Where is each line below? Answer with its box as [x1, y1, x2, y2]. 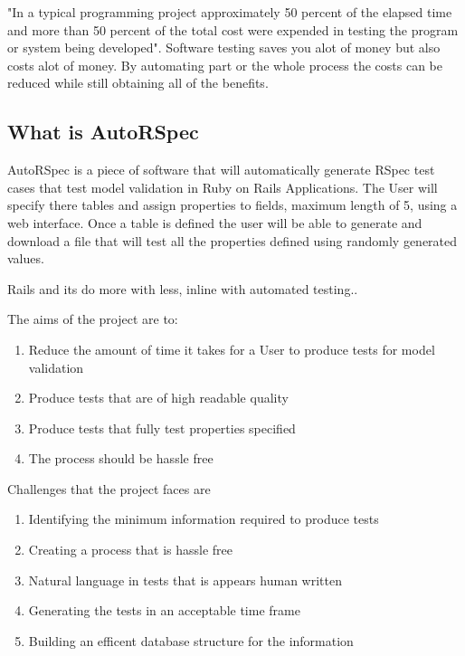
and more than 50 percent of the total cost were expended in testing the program [7, 20, 459, 39]
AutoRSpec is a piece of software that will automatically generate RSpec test [7, 160, 435, 179]
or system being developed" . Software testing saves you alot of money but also [7, 38, 441, 57]
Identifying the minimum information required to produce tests [28, 509, 379, 528]
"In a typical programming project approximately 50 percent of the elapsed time [7, 3, 452, 21]
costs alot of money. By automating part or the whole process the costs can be [7, 55, 442, 74]
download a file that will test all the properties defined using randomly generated [7, 231, 458, 250]
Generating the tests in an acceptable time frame [28, 601, 300, 620]
